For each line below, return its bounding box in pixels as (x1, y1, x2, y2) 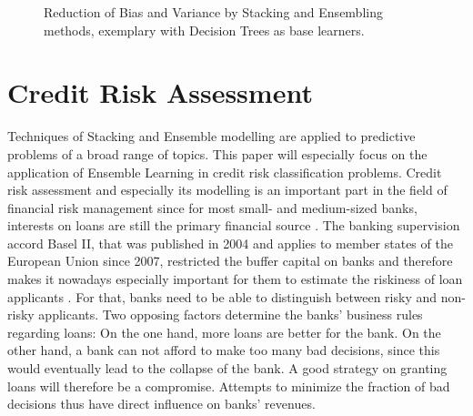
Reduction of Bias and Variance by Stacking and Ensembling (44, 3, 383, 21)
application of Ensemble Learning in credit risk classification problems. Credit (7, 162, 442, 181)
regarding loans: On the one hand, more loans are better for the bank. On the (7, 322, 441, 341)
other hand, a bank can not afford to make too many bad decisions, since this (7, 340, 440, 360)
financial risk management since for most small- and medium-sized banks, (7, 198, 418, 217)
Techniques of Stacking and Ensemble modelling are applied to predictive (7, 127, 416, 146)
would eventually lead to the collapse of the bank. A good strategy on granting (7, 359, 448, 378)
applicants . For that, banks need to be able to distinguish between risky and (7, 287, 438, 306)
